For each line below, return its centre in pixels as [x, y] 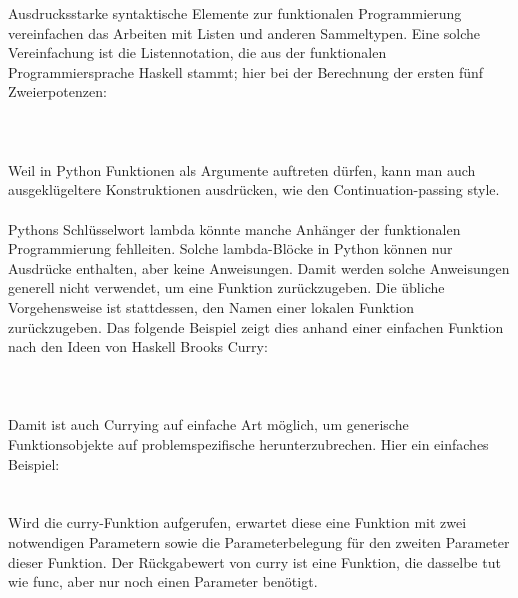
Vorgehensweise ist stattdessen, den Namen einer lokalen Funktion [211, 306]
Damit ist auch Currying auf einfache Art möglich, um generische [208, 424]
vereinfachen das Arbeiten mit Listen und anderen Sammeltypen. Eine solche [244, 32]
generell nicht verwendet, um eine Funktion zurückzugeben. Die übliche [226, 287]
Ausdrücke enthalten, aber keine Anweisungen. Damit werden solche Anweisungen [259, 267]
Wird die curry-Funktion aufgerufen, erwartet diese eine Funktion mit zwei [237, 522]
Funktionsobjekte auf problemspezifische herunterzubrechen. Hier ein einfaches [248, 444]
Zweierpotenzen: [57, 91]
